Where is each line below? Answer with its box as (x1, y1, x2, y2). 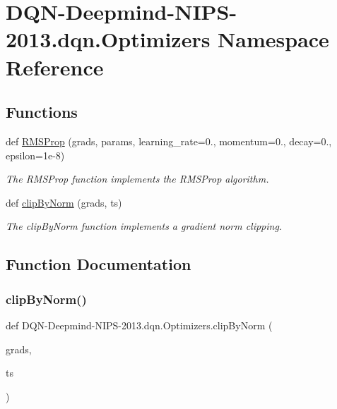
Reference (6, 52, 104, 81)
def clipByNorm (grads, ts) (6, 195, 122, 209)
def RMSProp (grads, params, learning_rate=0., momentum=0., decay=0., (6, 133, 332, 148)
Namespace (218, 25, 329, 54)
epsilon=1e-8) (6, 147, 65, 162)
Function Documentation (6, 253, 191, 275)
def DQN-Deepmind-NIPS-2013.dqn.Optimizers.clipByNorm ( (6, 317, 273, 332)
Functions (6, 101, 78, 123)
